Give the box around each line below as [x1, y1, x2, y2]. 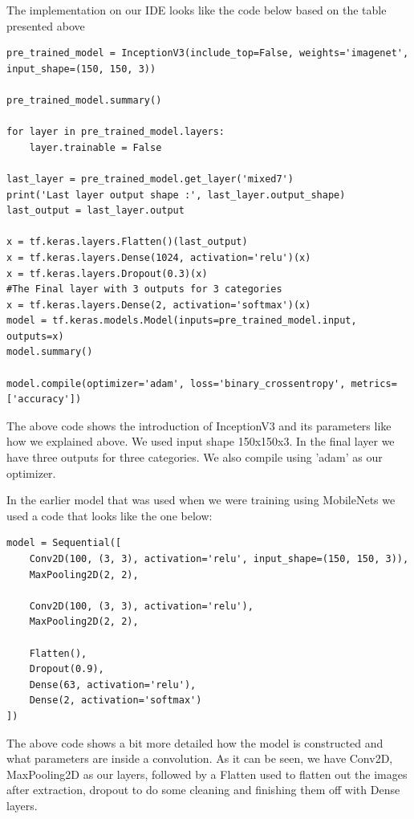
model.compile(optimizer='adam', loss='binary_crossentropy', [6, 377, 346, 389]
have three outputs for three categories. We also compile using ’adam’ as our [6, 449, 383, 466]
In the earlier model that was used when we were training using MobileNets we [6, 491, 396, 508]
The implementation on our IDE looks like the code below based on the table [6, 2, 387, 18]
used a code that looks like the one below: [6, 507, 213, 524]
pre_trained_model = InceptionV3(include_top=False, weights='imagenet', [6, 47, 409, 59]
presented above [6, 17, 85, 34]
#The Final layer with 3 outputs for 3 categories [6, 283, 282, 295]
